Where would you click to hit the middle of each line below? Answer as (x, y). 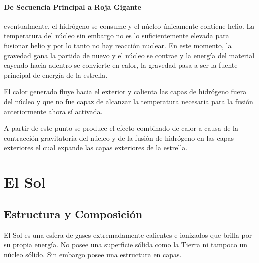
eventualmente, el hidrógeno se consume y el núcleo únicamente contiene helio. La (129, 25)
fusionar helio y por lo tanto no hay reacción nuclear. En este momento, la (118, 45)
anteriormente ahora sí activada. (53, 111)
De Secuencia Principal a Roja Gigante (73, 6)
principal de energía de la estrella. (56, 74)
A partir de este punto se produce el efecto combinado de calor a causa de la (121, 128)
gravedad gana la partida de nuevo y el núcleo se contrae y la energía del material (129, 55)
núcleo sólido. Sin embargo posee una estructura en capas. (93, 254)
